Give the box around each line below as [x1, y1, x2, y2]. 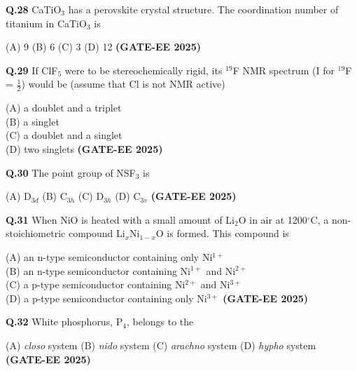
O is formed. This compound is [155, 226, 289, 241]
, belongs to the [126, 314, 194, 329]
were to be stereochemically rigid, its [64, 62, 223, 77]
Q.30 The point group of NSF [6, 165, 136, 180]
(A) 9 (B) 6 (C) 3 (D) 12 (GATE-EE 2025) [6, 39, 201, 54]
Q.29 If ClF [6, 62, 58, 77]
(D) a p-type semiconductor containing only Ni [6, 290, 207, 305]
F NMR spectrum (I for [232, 62, 335, 77]
